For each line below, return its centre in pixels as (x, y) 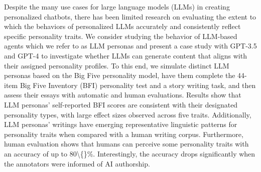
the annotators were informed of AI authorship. (77, 163)
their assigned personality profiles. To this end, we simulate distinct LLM (117, 65)
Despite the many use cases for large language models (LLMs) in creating (117, 6)
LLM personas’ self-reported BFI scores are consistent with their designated (121, 104)
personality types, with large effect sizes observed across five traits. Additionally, (128, 114)
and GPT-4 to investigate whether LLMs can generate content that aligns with (125, 55)
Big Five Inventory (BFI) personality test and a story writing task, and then (138, 85)
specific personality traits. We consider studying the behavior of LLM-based (121, 36)
